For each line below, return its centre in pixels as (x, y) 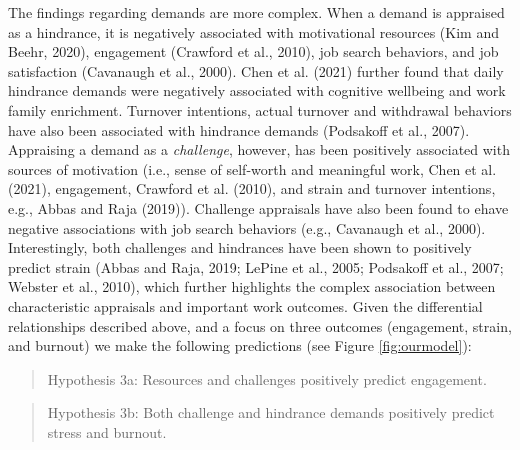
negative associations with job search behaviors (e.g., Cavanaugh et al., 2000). (247, 227)
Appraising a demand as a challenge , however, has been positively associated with (259, 149)
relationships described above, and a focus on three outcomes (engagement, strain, (260, 325)
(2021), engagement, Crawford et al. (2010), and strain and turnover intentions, (252, 188)
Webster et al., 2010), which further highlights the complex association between (252, 286)
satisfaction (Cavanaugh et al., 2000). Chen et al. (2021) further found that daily (256, 70)
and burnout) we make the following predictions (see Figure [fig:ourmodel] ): (240, 345)
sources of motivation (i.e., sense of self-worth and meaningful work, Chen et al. (252, 168)
